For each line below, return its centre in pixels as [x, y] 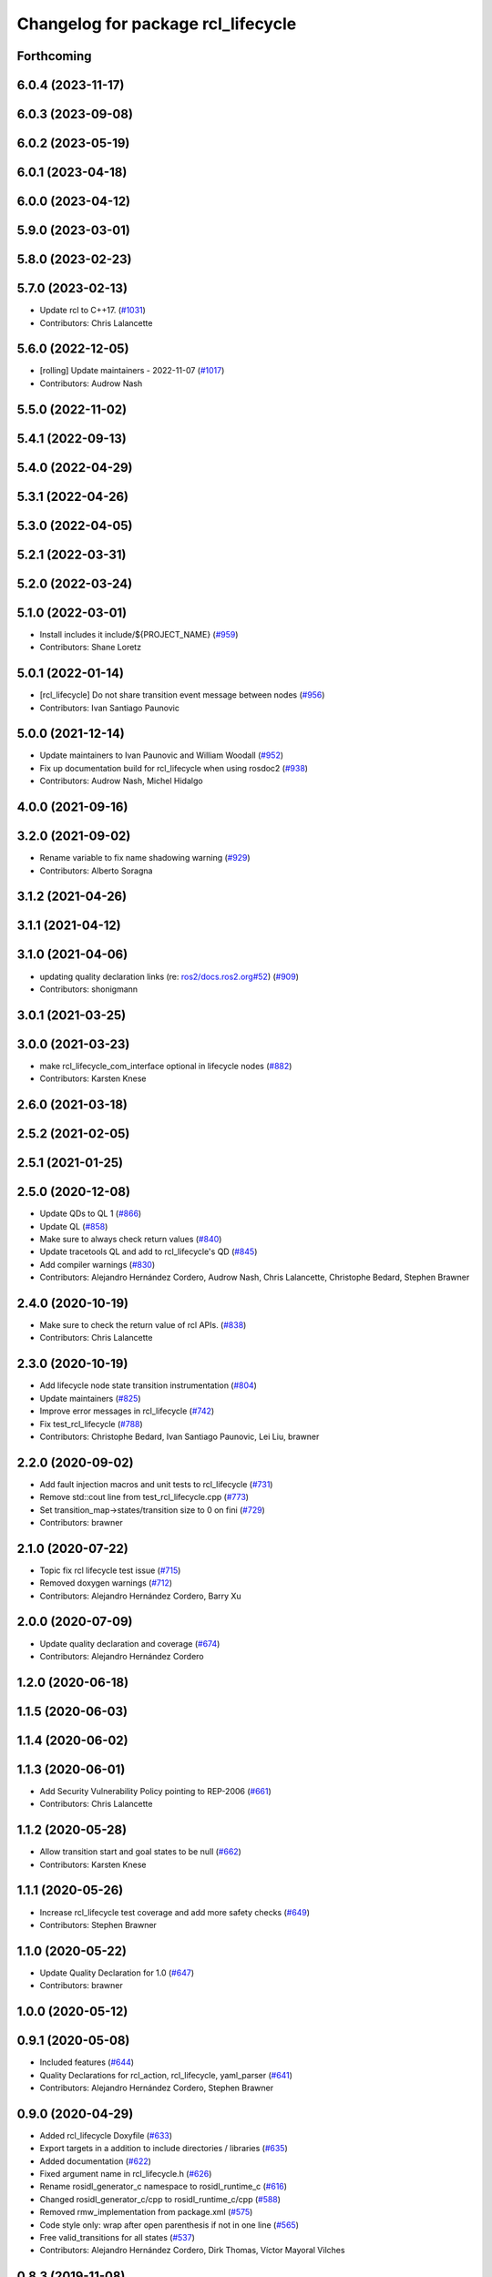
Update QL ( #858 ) [74, 1226]
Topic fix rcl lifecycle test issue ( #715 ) [110, 1570]
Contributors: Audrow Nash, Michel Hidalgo [122, 781]
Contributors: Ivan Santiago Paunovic [109, 708]
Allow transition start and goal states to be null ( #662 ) [140, 1852]
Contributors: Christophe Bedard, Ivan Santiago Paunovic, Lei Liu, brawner [179, 1436]
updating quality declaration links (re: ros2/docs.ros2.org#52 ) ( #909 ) [169, 976]
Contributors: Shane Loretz [90, 648]
